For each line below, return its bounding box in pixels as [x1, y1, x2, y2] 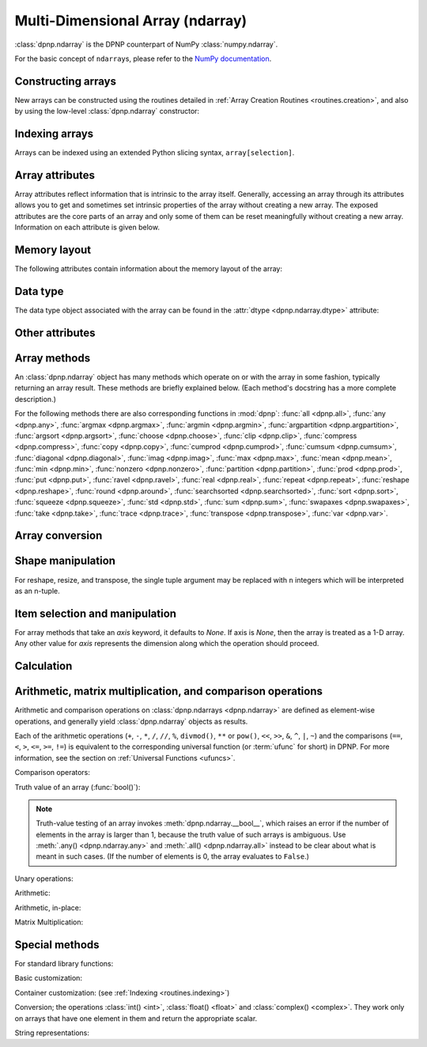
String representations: [14, 1028, 90, 1038]
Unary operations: [14, 874, 74, 883]
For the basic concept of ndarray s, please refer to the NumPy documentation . [14, 54, 272, 63]
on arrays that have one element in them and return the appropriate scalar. [14, 1013, 258, 1023]
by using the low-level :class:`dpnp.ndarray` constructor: [14, 107, 200, 116]
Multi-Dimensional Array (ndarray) [14, 12, 248, 29]
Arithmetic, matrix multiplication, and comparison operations [14, 685, 323, 698]
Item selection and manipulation [14, 607, 177, 620]
